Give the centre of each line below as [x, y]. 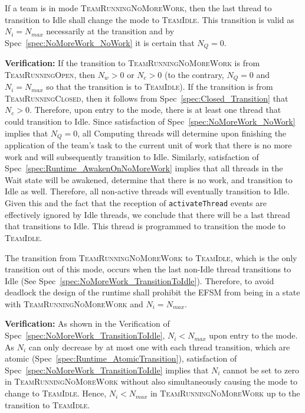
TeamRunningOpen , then [50, 74]
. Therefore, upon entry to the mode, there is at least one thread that [155, 110]
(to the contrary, [194, 74]
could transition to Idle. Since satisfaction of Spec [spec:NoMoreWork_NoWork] [150, 121]
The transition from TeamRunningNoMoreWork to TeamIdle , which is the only [151, 257]
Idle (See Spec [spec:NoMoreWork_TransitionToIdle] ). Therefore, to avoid [140, 280]
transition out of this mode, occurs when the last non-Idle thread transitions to [148, 269]
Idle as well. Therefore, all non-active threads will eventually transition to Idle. [147, 191]
